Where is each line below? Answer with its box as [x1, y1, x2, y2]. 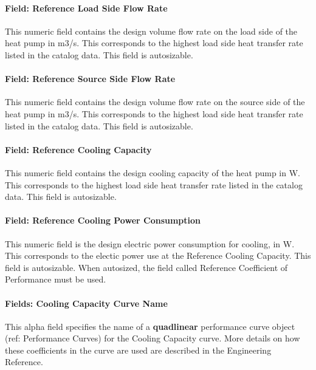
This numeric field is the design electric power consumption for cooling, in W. [5, 237, 295, 250]
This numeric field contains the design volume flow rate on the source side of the [5, 95, 305, 108]
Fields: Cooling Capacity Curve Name [5, 296, 168, 309]
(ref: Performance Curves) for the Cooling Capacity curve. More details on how [5, 332, 300, 344]
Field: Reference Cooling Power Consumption [5, 214, 201, 227]
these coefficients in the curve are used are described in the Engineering [5, 343, 272, 356]
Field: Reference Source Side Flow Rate [5, 72, 176, 85]
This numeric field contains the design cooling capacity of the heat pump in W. [5, 166, 300, 179]
